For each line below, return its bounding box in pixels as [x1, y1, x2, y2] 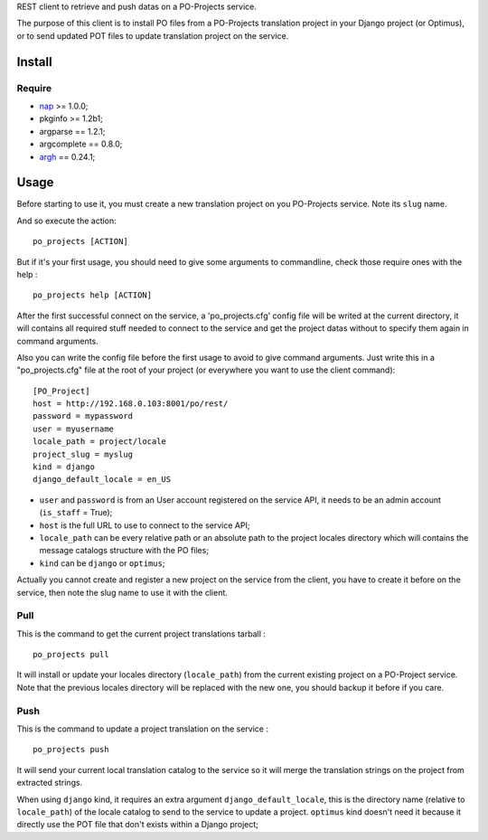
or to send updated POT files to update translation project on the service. [16, 30, 289, 41]
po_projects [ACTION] [33, 236, 128, 247]
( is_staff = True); [39, 507, 113, 518]
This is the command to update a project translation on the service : [16, 723, 268, 734]
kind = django [33, 462, 95, 472]
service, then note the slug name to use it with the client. [16, 587, 228, 598]
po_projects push [33, 744, 109, 755]
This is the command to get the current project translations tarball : [16, 628, 267, 639]
